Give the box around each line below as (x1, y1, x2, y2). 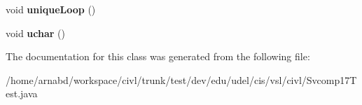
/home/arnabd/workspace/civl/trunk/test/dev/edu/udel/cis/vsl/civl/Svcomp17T (6, 72, 357, 87)
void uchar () (6, 25, 65, 40)
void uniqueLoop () (6, 2, 96, 16)
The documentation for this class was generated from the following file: (6, 49, 310, 64)
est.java (6, 86, 38, 101)
